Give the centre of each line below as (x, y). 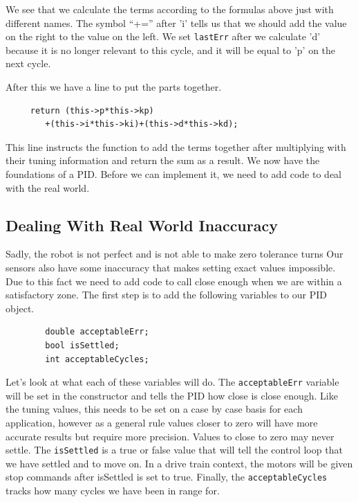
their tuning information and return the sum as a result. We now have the (163, 160)
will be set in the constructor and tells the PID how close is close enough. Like (172, 395)
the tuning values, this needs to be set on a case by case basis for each (154, 409)
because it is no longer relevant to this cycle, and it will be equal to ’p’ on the (171, 50)
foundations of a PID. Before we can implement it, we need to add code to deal (173, 174)
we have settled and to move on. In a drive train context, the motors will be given (179, 463)
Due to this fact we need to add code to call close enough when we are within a (174, 281)
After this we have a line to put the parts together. (114, 87)
